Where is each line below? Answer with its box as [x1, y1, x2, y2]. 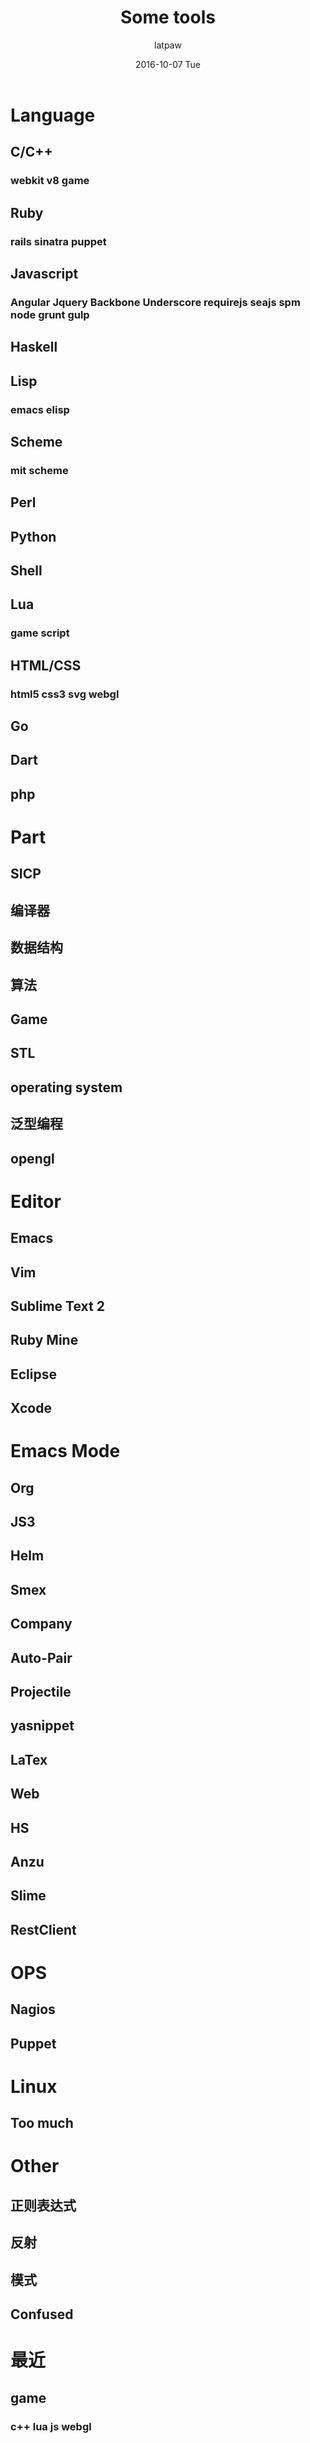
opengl [10, 1150, 55, 1167]
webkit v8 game [10, 174, 90, 188]
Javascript [10, 265, 79, 282]
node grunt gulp [10, 307, 90, 321]
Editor [10, 1190, 62, 1213]
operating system [10, 1079, 123, 1096]
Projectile [10, 1684, 72, 1701]
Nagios [10, 2001, 56, 2018]
